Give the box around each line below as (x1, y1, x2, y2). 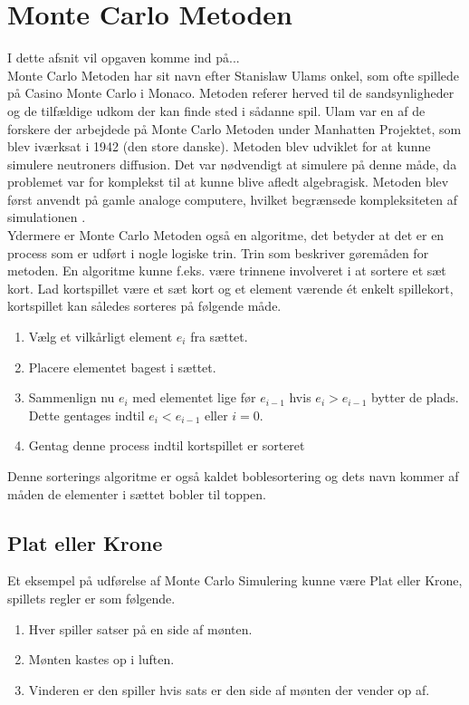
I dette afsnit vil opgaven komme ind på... (7, 48, 240, 67)
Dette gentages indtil (28, 405, 145, 424)
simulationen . (7, 208, 86, 227)
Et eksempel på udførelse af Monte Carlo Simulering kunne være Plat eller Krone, (7, 571, 463, 590)
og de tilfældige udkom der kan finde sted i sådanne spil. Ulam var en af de (7, 101, 426, 120)
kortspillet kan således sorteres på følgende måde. (7, 296, 282, 315)
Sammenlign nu (28, 388, 115, 407)
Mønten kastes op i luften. (28, 650, 175, 669)
